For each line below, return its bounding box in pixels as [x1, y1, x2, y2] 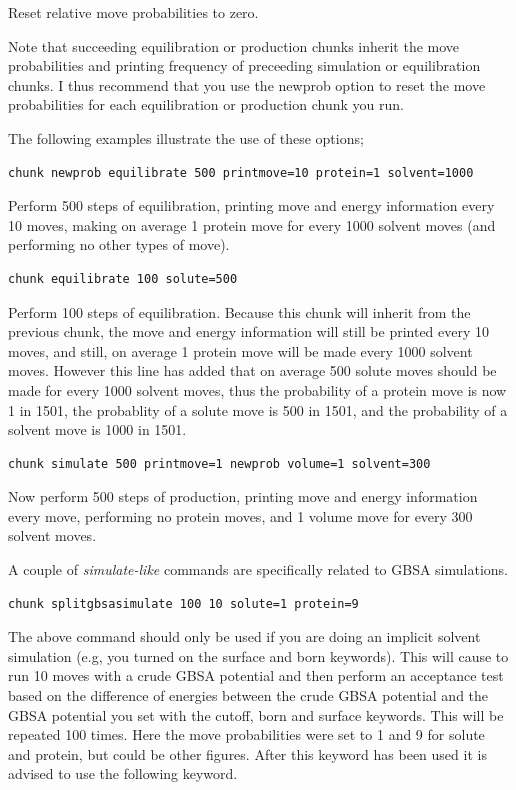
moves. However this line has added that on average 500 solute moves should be [8, 360, 497, 381]
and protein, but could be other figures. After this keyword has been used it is [8, 743, 487, 764]
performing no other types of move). [8, 234, 230, 255]
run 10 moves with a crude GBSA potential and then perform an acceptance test [8, 665, 504, 686]
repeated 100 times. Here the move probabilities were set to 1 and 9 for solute [8, 724, 485, 745]
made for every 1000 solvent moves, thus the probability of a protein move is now [8, 379, 507, 400]
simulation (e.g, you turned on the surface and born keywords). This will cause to [8, 645, 509, 666]
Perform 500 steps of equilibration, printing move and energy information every [8, 195, 495, 216]
